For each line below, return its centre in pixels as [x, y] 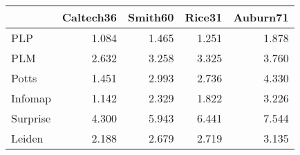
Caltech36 [90, 17]
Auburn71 [261, 17]
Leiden [27, 138]
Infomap [31, 98]
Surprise [31, 118]
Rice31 [204, 17]
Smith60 [151, 17]
